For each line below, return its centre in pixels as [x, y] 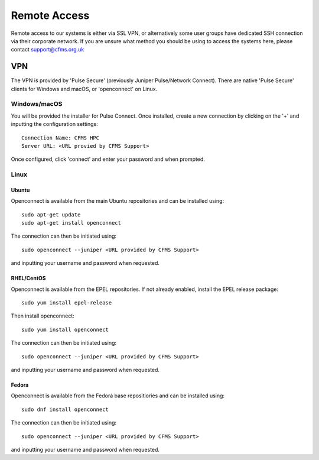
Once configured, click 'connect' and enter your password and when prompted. [108, 159]
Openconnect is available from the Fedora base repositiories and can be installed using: [118, 396]
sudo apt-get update [51, 215]
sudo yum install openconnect [65, 329]
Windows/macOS [37, 104]
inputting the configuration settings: [55, 124]
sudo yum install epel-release [67, 303]
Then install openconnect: [43, 316]
